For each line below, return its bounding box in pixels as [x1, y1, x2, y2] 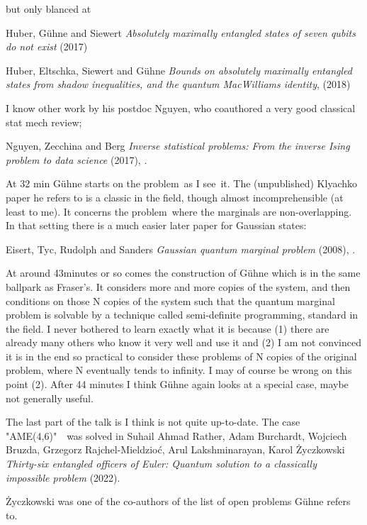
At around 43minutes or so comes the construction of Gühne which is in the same [6, 265, 361, 280]
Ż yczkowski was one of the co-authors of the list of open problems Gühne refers [6, 494, 351, 509]
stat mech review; [6, 114, 82, 129]
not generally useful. [6, 390, 94, 405]
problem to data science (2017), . [6, 152, 147, 167]
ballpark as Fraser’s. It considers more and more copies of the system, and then [6, 279, 351, 294]
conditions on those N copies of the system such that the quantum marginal [6, 293, 335, 308]
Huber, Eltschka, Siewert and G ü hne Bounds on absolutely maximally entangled [6, 62, 352, 77]
